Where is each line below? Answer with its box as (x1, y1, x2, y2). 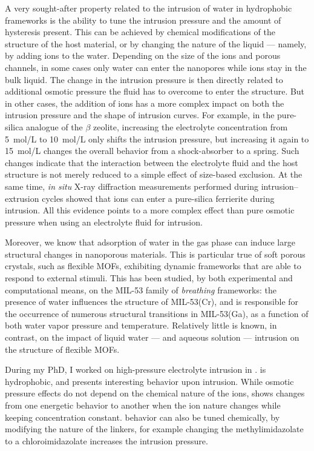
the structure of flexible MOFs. (5, 342, 120, 355)
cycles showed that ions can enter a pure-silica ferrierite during (42, 192, 275, 204)
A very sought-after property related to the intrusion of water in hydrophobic (5, 2, 292, 14)
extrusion (5, 192, 39, 204)
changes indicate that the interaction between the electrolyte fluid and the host (5, 156, 298, 169)
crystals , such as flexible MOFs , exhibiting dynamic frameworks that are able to (5, 259, 301, 272)
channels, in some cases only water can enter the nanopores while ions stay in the (5, 61, 307, 73)
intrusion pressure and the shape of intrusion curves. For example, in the (5, 109, 275, 121)
